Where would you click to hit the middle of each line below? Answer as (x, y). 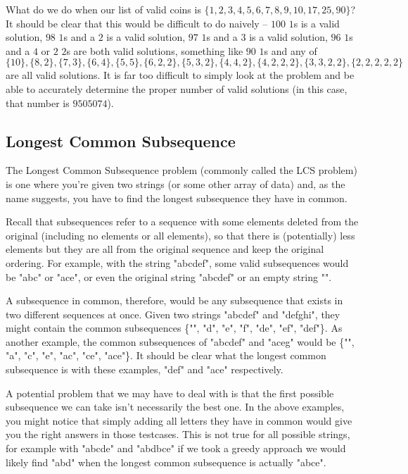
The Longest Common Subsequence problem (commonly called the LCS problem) (181, 170)
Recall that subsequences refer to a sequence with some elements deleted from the (182, 222)
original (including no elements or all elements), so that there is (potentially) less (180, 235)
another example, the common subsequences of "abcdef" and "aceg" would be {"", (180, 341)
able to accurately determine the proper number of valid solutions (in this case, (177, 88)
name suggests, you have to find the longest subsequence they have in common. (177, 198)
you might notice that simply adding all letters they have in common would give (179, 420)
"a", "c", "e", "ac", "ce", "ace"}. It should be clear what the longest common (166, 355)
